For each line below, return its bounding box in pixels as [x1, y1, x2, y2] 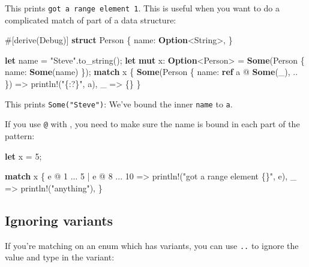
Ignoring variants [5, 211, 113, 229]
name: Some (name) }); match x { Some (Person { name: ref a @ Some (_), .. [5, 65, 298, 78]
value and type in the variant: [5, 251, 115, 263]
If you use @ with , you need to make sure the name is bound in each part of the [5, 118, 300, 130]
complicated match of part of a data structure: [5, 13, 176, 26]
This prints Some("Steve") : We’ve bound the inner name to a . [5, 97, 233, 110]
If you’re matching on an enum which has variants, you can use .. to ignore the [5, 239, 299, 251]
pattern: [5, 129, 35, 142]
